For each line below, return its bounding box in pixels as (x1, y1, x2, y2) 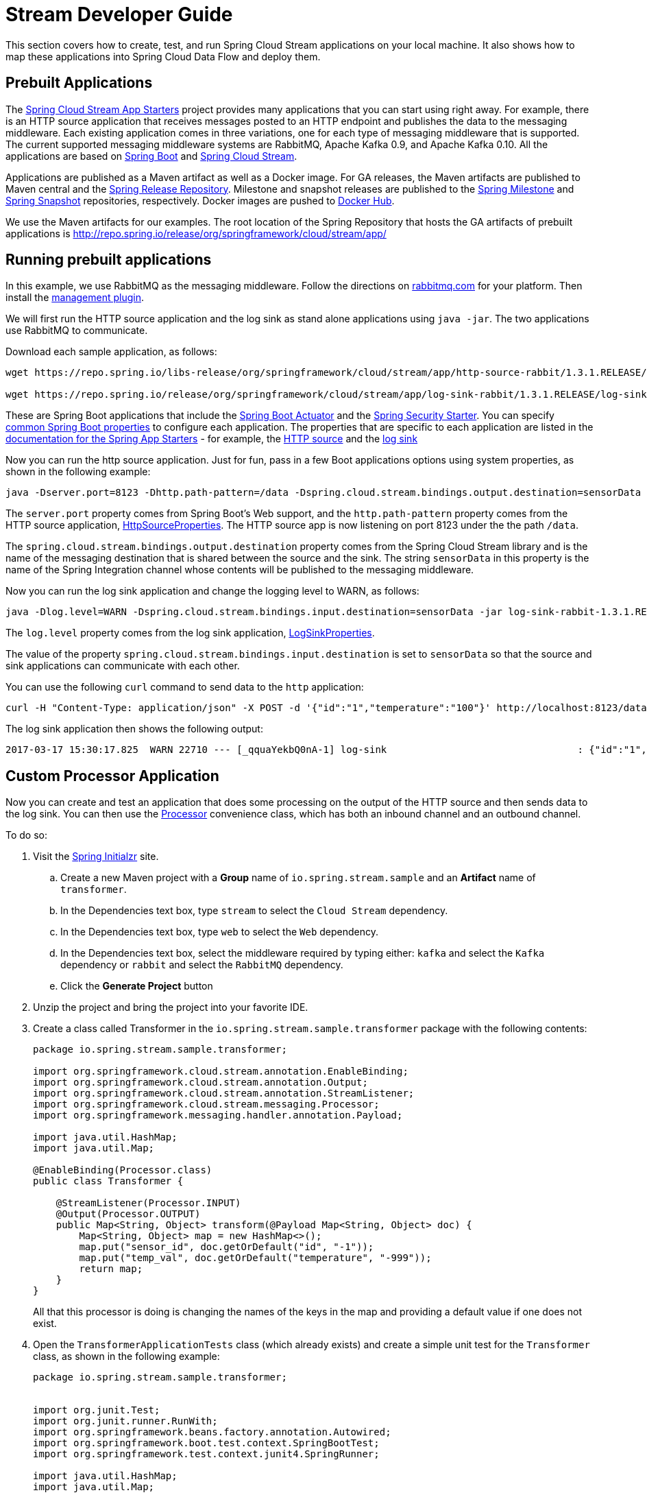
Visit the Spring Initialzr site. (33, 850, 159, 863)
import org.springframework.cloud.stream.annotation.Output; (33, 1077, 368, 1088)
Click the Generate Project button (60, 980, 213, 992)
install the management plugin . (5, 291, 145, 304)
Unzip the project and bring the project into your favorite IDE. (33, 1001, 308, 1014)
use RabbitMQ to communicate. (5, 324, 148, 337)
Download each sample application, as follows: (5, 346, 217, 358)
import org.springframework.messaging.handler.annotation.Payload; (33, 1110, 403, 1121)
